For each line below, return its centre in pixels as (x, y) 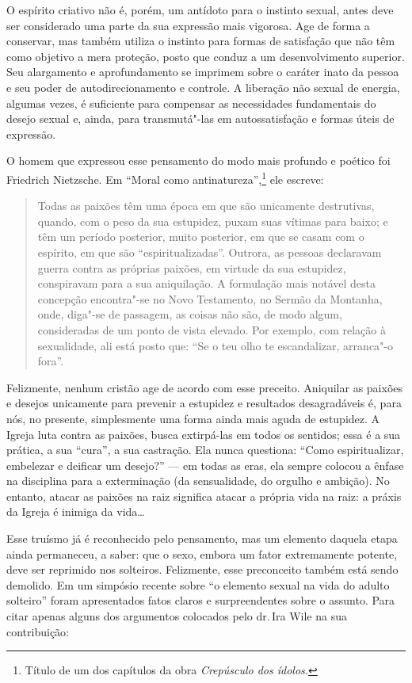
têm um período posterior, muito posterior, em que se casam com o (201, 237)
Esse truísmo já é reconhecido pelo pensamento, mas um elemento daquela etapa (202, 538)
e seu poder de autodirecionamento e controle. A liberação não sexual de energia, (203, 87)
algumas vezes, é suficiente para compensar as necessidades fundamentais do (191, 103)
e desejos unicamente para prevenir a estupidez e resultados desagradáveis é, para (204, 403)
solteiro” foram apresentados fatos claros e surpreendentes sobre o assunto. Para (201, 600)
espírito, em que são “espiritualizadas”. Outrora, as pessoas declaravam (210, 252)
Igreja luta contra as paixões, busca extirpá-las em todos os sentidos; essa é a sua (204, 434)
